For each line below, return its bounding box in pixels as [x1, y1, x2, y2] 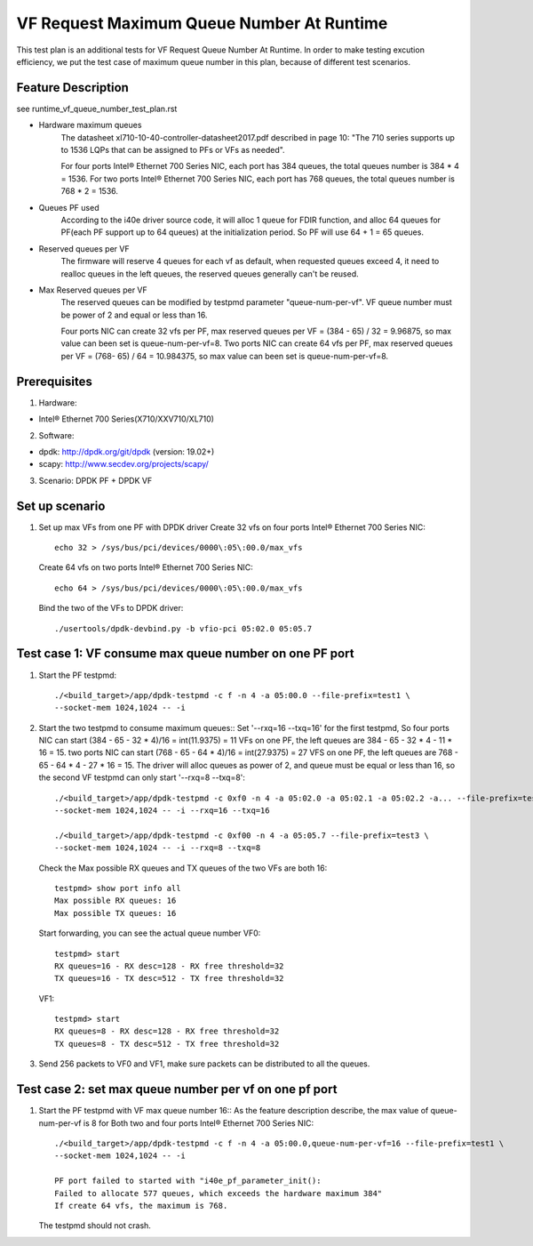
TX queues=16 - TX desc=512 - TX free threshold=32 [54, 974, 284, 984]
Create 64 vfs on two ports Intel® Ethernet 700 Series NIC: [38, 562, 253, 573]
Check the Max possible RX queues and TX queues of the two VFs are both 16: [38, 863, 328, 873]
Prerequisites [16, 374, 92, 389]
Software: [38, 430, 75, 440]
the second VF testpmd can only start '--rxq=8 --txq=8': [38, 772, 246, 783]
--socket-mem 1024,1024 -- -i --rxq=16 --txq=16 [54, 806, 270, 816]
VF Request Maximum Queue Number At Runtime [16, 13, 388, 33]
